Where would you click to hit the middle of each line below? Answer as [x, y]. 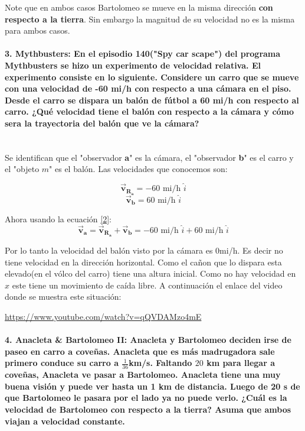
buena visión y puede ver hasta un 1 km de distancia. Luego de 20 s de [152, 386]
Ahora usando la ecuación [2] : [58, 218]
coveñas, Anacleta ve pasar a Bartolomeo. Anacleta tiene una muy [143, 375]
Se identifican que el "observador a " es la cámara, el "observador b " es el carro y [149, 157]
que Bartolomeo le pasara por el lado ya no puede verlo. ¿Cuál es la [146, 398]
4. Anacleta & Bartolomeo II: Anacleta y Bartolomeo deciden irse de [148, 340]
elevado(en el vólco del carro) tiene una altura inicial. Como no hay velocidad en [150, 273]
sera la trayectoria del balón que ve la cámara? [102, 123]
